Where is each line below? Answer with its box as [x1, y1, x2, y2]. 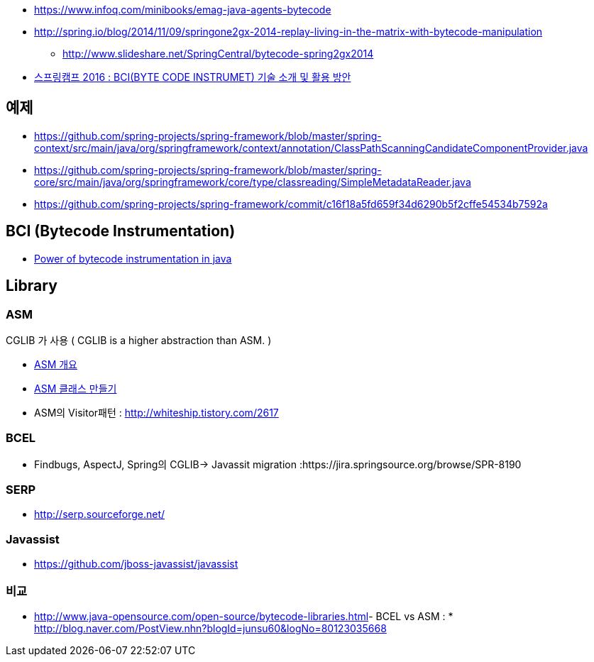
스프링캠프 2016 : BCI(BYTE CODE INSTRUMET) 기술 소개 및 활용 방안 [34, 71, 351, 83]
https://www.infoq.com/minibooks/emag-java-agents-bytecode [34, 4, 331, 16]
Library [6, 277, 57, 295]
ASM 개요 [34, 358, 77, 370]
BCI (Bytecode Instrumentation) [6, 222, 236, 241]
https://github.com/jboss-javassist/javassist [34, 558, 238, 570]
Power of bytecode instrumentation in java [34, 252, 232, 265]
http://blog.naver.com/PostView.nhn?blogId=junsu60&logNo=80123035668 [34, 622, 387, 634]
